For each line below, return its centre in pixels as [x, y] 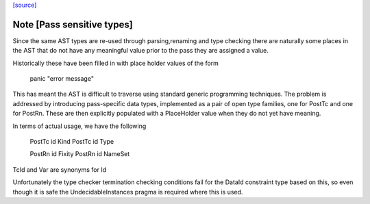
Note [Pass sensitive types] [73, 24]
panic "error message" [62, 79]
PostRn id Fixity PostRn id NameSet [80, 154]
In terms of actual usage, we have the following [79, 126]
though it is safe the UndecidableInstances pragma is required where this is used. [128, 192]
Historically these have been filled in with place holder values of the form [116, 63]
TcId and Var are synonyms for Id [60, 169]
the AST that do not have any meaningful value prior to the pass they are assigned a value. [140, 51]
